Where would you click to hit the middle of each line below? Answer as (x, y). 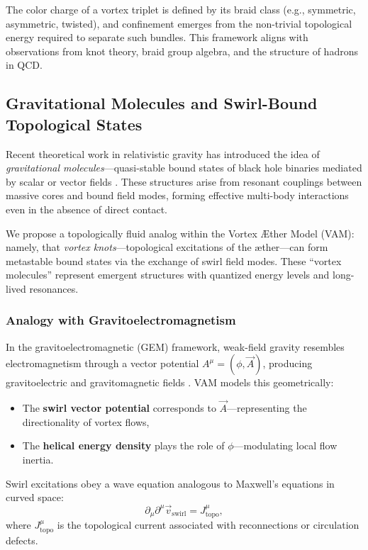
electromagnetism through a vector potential (102, 363)
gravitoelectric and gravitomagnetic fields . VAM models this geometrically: (170, 382)
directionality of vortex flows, (86, 421)
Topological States (74, 124)
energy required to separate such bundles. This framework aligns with (157, 37)
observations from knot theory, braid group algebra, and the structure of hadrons (182, 51)
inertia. (38, 459)
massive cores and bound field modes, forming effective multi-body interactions (177, 195)
